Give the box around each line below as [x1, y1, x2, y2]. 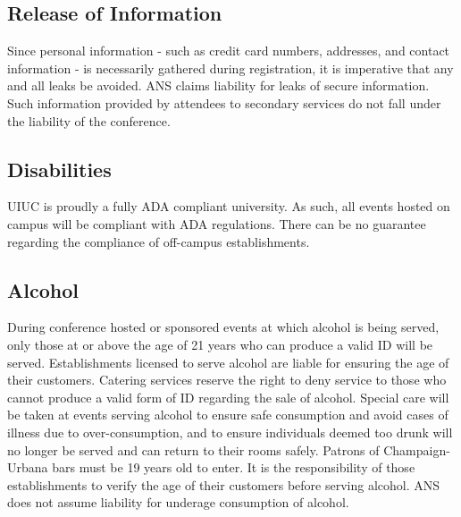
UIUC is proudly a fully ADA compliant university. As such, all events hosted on [7, 197, 450, 216]
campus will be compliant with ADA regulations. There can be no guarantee [7, 214, 426, 233]
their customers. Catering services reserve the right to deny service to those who [7, 370, 447, 389]
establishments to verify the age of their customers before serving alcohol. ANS [7, 475, 440, 494]
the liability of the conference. [7, 111, 171, 130]
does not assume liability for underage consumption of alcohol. [7, 493, 349, 512]
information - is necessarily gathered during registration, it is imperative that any [7, 58, 454, 77]
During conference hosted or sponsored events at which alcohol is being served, [7, 318, 440, 336]
